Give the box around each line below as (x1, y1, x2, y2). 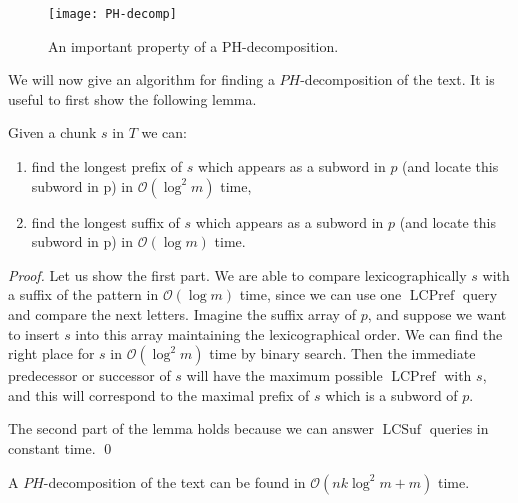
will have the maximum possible (186, 365, 383, 386)
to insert (8, 323, 60, 344)
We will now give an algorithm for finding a (8, 69, 275, 90)
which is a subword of (325, 384, 458, 405)
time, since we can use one (239, 284, 402, 305)
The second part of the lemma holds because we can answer (8, 418, 374, 439)
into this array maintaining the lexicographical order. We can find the (75, 323, 503, 344)
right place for (8, 343, 95, 364)
